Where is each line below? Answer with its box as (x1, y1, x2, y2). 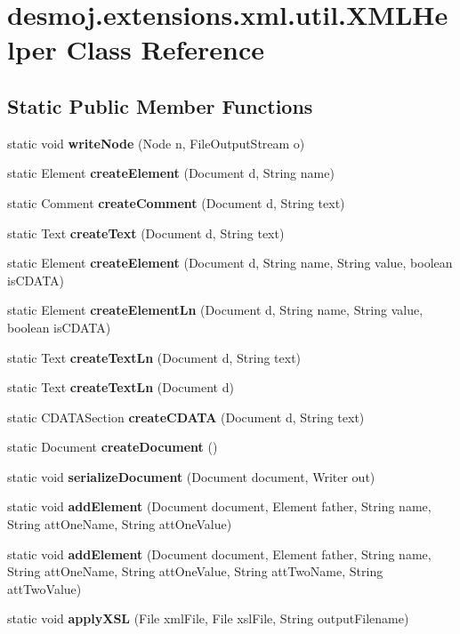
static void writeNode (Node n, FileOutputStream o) (7, 133, 305, 152)
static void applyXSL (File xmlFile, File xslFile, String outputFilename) (7, 609, 409, 628)
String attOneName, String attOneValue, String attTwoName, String (7, 562, 383, 581)
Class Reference (66, 31, 264, 68)
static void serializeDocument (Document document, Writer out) (7, 467, 375, 486)
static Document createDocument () (7, 437, 218, 456)
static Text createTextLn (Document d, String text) (7, 348, 302, 366)
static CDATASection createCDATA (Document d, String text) (7, 407, 365, 426)
